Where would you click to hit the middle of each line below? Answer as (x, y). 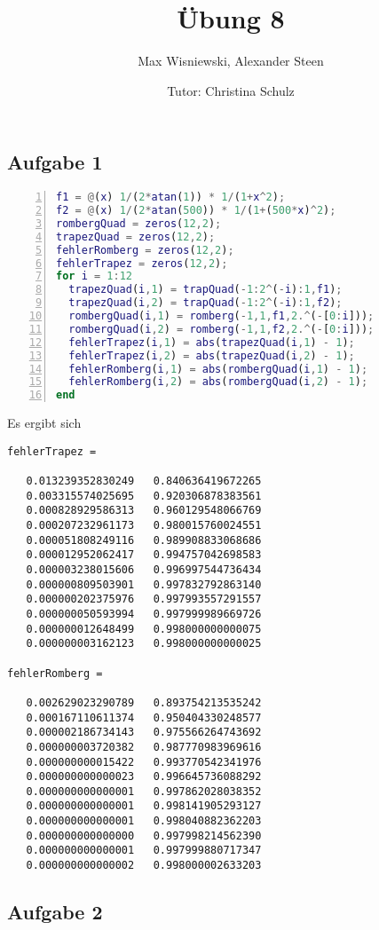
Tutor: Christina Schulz (231, 90)
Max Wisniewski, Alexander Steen (231, 61)
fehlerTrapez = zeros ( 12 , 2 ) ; (142, 263)
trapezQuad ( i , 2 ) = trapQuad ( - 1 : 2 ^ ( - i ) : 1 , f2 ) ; (205, 303)
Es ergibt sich (44, 423)
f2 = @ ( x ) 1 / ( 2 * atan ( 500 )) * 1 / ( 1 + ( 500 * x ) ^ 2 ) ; (196, 210)
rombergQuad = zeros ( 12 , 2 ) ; (139, 223)
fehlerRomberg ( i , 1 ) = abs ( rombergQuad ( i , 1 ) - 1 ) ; (218, 369)
